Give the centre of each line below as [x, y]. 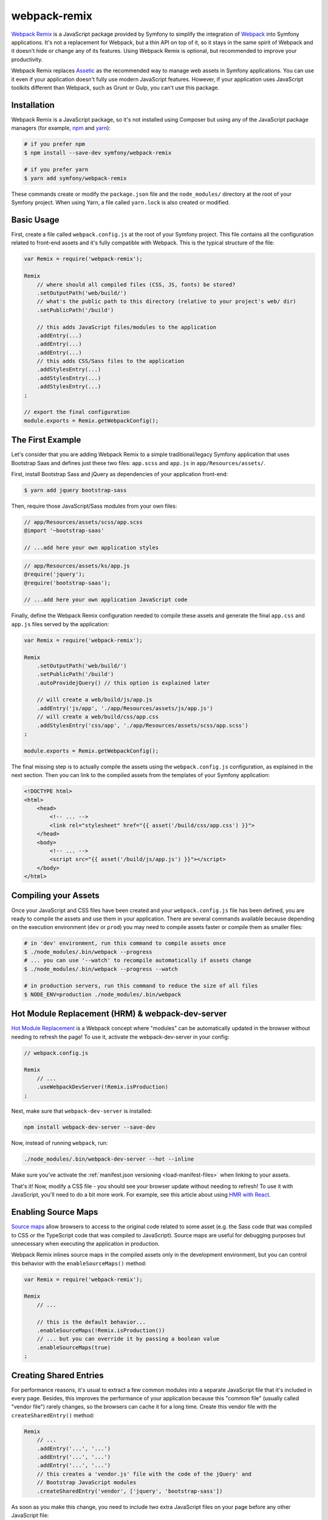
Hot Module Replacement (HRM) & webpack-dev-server [119, 1014]
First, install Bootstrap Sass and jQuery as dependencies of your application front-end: [120, 474]
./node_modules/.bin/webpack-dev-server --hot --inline [109, 1159]
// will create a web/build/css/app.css [98, 717]
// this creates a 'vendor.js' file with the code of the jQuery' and [144, 1474]
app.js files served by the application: [60, 624]
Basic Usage [35, 220]
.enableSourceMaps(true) [74, 1347]
